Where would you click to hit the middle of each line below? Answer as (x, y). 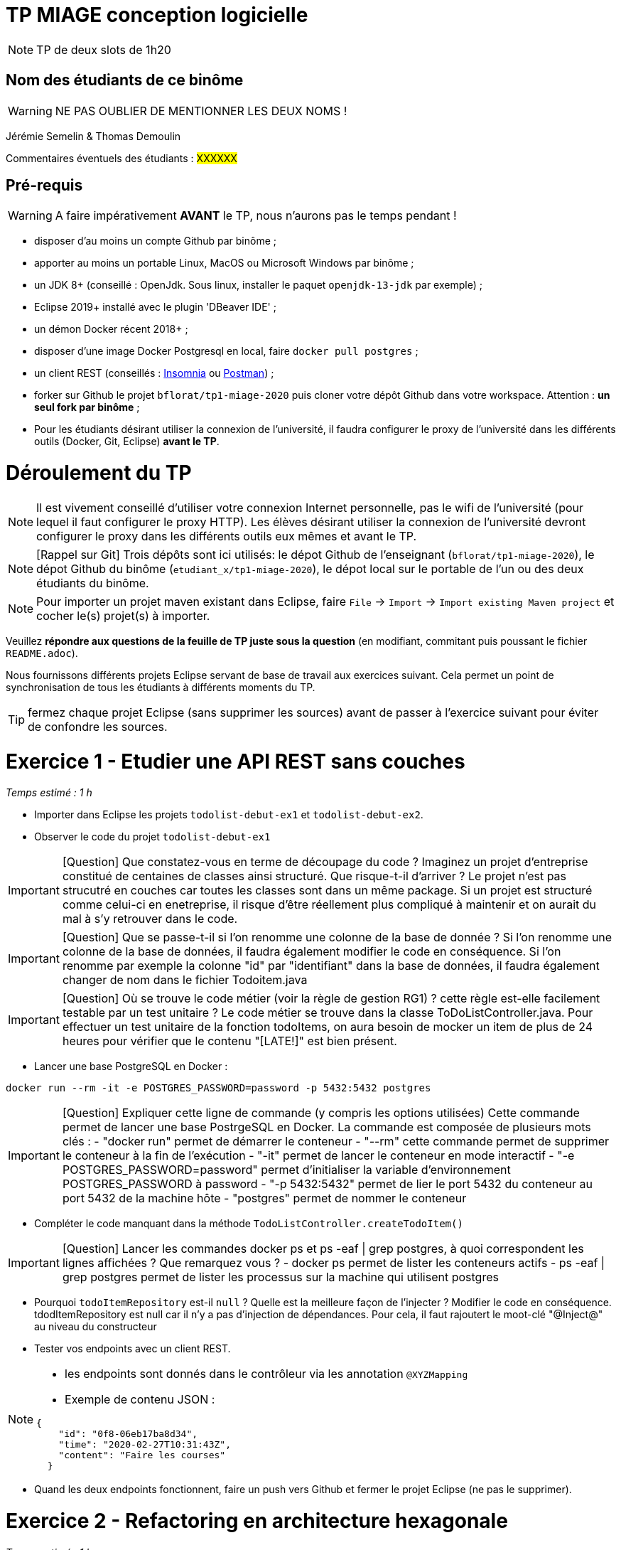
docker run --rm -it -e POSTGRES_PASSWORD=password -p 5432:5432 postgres (218, 1088)
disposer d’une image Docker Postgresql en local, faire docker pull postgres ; (226, 351)
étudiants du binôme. (93, 583)
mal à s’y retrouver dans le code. (150, 919)
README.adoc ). (42, 653)
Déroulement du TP (99, 473)
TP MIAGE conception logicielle (157, 15)
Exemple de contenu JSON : (140, 1400)
